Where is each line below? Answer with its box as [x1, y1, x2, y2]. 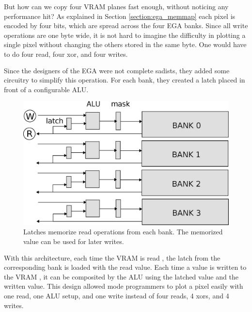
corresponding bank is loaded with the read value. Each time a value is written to [4, 262, 247, 272]
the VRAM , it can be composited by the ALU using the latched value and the [4, 271, 238, 281]
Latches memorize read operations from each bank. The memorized [23, 227, 223, 237]
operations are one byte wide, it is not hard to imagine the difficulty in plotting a [4, 30, 246, 40]
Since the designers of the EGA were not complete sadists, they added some [4, 65, 230, 75]
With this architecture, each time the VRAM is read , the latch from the [4, 252, 220, 263]
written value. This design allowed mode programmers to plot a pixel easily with [4, 281, 243, 291]
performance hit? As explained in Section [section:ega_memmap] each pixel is [4, 11, 236, 21]
